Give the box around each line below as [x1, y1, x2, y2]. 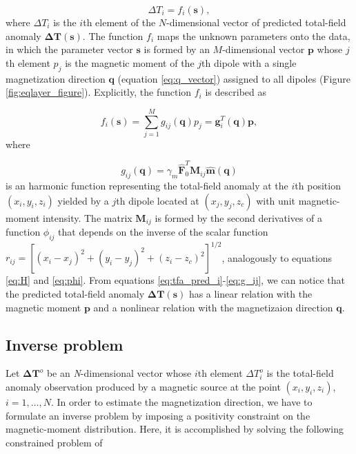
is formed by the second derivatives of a [155, 210, 323, 225]
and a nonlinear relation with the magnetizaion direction [93, 300, 333, 314]
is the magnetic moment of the [65, 55, 195, 70]
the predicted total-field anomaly [6, 286, 145, 300]
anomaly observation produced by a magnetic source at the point [6, 379, 281, 393]
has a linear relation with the [188, 286, 313, 300]
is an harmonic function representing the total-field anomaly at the [6, 178, 288, 192]
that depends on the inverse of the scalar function [58, 225, 268, 239]
